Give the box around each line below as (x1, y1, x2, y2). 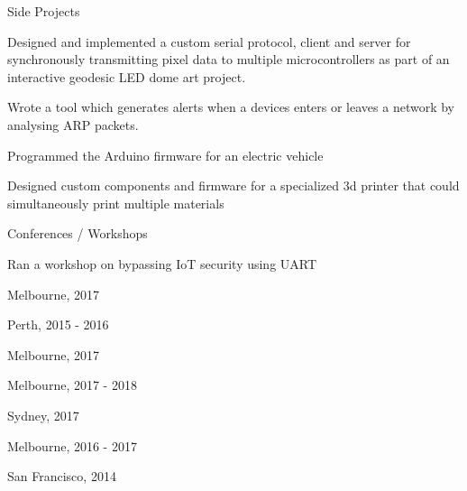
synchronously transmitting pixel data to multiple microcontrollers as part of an (7, 50, 450, 69)
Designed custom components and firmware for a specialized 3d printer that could (7, 176, 460, 195)
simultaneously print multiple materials (7, 193, 224, 212)
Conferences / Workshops (7, 224, 148, 243)
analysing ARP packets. (7, 115, 139, 134)
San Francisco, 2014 (7, 467, 116, 486)
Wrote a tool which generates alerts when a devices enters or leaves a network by (7, 97, 454, 116)
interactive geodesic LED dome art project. (7, 67, 246, 86)
